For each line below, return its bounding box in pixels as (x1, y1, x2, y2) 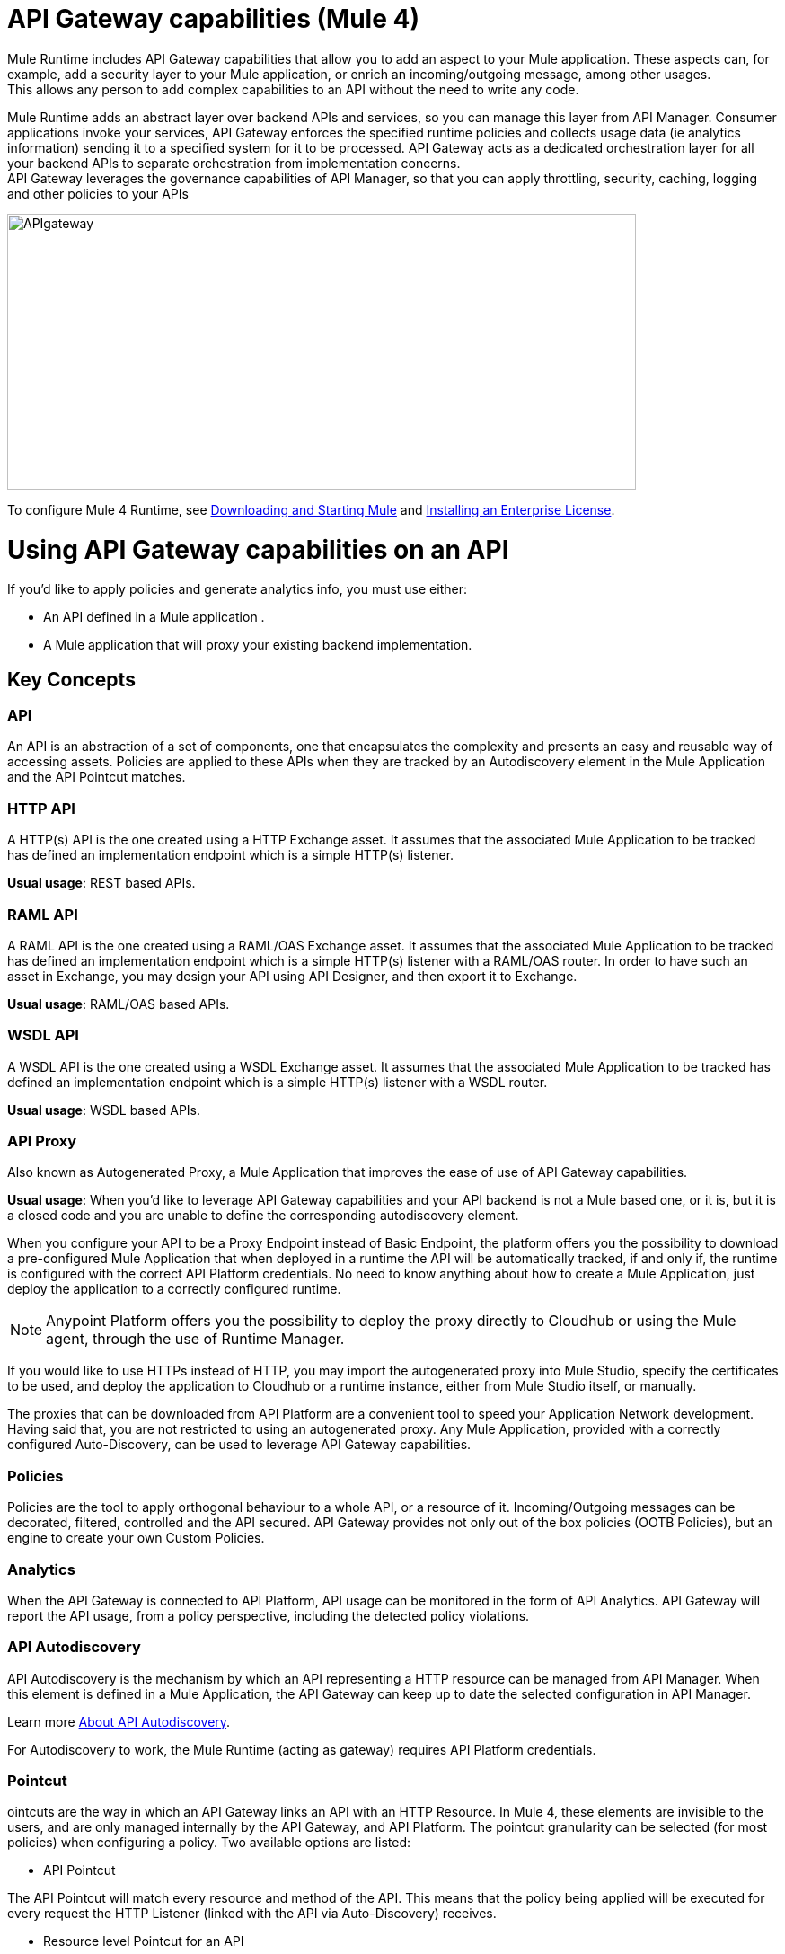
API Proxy (7, 1132, 77, 1151)
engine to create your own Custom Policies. (7, 1530, 265, 1546)
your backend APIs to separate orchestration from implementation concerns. (7, 155, 461, 171)
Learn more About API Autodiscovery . (7, 1713, 231, 1729)
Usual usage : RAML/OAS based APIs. (7, 995, 230, 1012)
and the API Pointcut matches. (7, 769, 186, 785)
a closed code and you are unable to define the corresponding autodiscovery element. (7, 1207, 519, 1224)
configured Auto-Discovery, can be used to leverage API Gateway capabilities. (7, 1437, 472, 1453)
